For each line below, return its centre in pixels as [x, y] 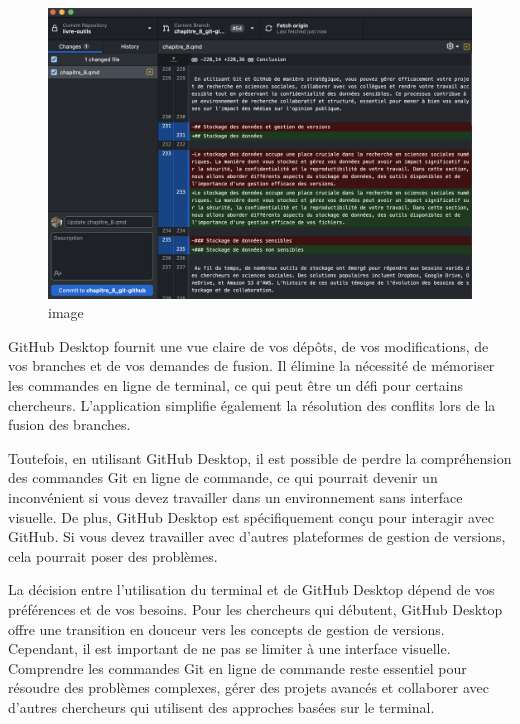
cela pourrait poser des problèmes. [113, 555]
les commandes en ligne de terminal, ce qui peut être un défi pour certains [235, 385]
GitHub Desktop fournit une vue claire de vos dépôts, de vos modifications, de [248, 345]
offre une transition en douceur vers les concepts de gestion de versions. [226, 628]
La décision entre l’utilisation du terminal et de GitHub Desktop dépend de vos [251, 589]
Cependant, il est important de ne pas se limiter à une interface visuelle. [229, 648]
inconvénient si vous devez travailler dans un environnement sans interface [235, 497]
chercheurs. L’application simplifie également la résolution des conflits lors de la [252, 404]
